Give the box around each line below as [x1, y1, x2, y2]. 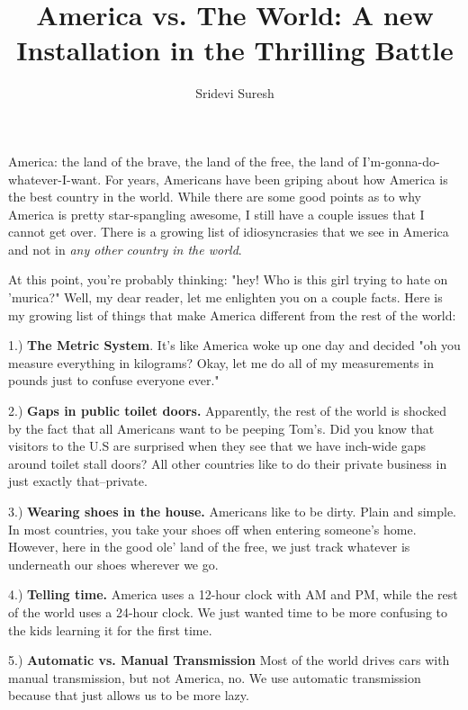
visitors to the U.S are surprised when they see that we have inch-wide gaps [8, 436, 427, 455]
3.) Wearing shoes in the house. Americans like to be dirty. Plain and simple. [8, 502, 457, 520]
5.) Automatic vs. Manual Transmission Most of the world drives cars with [8, 651, 450, 670]
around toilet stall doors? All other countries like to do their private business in [8, 454, 447, 472]
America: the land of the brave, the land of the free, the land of [8, 151, 359, 170]
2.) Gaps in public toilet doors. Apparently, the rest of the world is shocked [8, 401, 446, 420]
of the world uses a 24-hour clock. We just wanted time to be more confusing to [8, 602, 448, 621]
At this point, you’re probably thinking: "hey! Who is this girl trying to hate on [8, 270, 448, 289]
